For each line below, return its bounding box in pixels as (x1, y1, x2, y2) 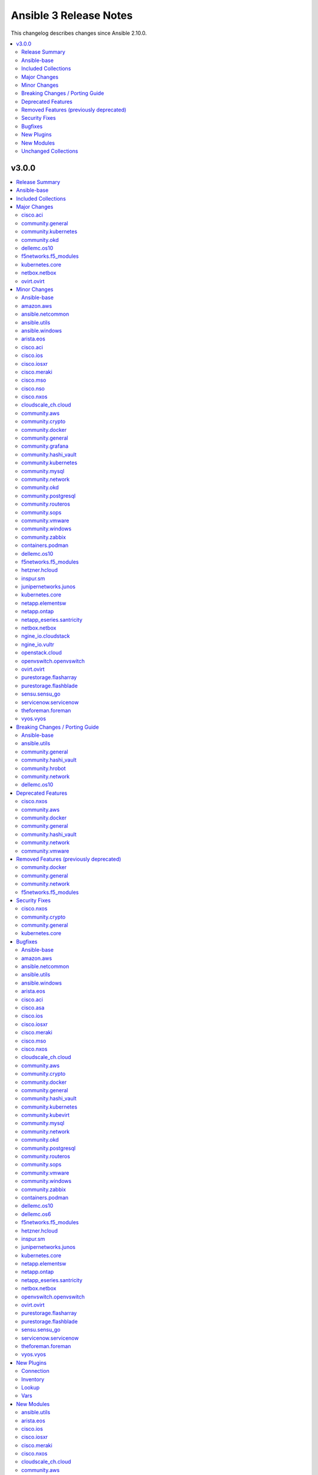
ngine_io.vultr (21, 641, 54, 648)
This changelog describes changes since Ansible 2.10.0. (11, 29, 147, 37)
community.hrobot (21, 765, 66, 772)
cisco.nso (21, 385, 45, 392)
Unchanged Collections (21, 147, 78, 155)
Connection (21, 1368, 49, 1375)
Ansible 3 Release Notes (11, 9, 133, 22)
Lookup (21, 1384, 40, 1391)
